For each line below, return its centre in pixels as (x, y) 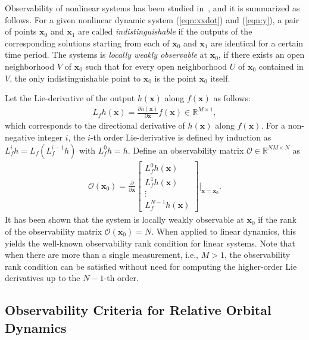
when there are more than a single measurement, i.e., (102, 255)
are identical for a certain (257, 43)
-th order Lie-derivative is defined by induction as (181, 137)
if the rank (277, 219)
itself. (220, 78)
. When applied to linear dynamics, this (224, 231)
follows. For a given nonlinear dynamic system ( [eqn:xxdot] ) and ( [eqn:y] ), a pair (152, 19)
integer (50, 137)
